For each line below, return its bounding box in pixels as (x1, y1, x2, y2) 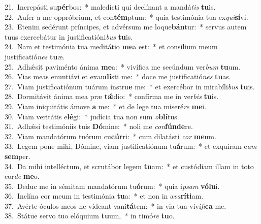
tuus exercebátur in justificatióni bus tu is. (5, 31, 133, 42)
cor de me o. (5, 171, 40, 181)
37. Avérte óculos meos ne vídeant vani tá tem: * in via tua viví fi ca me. (5, 200, 226, 211)
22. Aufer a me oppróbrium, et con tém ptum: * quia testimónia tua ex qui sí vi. (5, 11, 248, 22)
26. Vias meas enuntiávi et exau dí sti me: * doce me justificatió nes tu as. (5, 71, 231, 82)
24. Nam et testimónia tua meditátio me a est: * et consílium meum (5, 41, 218, 52)
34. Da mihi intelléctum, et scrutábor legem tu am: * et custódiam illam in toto (5, 161, 254, 171)
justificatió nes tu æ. (5, 51, 65, 61)
